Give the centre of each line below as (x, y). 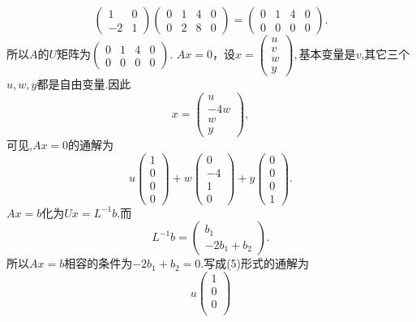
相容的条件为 (99, 263)
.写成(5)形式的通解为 (255, 263)
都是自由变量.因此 (84, 84)
